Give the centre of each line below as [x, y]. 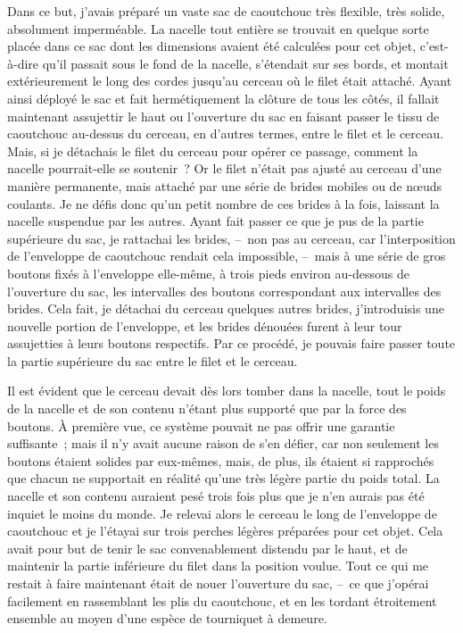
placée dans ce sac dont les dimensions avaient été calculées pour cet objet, [212, 46]
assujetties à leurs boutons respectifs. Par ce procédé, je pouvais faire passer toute [231, 343]
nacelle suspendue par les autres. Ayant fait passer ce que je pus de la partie [215, 221]
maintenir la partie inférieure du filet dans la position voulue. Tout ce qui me [218, 566]
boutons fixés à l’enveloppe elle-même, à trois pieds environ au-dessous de [208, 273]
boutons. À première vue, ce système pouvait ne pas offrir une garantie [201, 425]
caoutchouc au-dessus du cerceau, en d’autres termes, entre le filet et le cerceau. [225, 133]
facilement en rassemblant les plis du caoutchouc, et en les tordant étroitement [222, 600]
